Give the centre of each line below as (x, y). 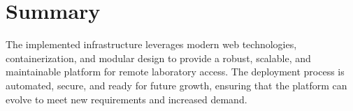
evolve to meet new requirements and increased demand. (127, 99)
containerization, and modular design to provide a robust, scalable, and (158, 58)
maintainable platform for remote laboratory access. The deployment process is (175, 72)
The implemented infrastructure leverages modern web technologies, (151, 44)
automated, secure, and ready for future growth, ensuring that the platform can (176, 85)
